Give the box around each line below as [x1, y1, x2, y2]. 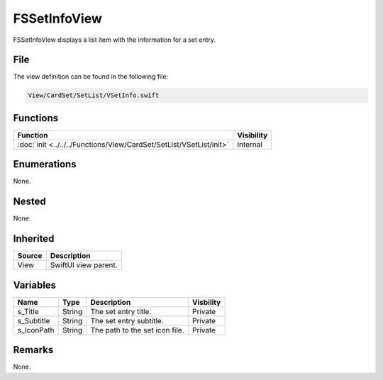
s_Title [17, 306, 39, 316]
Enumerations [13, 158, 77, 170]
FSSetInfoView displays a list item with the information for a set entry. [13, 35, 216, 44]
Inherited [13, 233, 55, 245]
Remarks [13, 344, 54, 356]
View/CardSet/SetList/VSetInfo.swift [28, 91, 160, 99]
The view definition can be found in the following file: [13, 72, 169, 81]
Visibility [236, 130, 268, 140]
